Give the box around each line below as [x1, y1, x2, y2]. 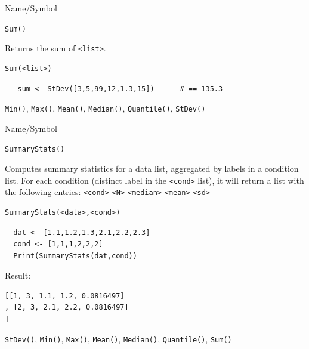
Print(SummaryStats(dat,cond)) [13, 251, 137, 260]
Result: [5, 269, 31, 282]
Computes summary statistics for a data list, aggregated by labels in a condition [5, 162, 299, 174]
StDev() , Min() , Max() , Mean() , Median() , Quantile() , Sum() [5, 332, 232, 345]
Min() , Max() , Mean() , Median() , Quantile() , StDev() [5, 102, 206, 115]
